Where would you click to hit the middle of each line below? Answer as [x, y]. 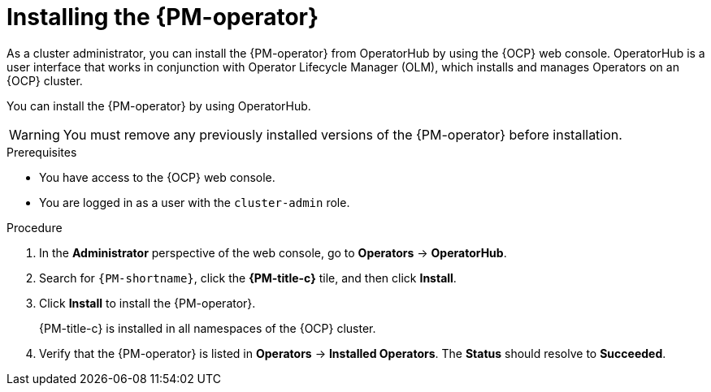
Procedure [35, 227]
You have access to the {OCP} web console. [157, 177]
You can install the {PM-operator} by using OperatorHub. [159, 106]
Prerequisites [42, 152]
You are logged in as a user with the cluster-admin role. [195, 202]
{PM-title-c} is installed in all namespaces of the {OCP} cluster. [208, 328]
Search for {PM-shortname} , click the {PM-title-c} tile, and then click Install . [248, 278]
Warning [35, 134]
